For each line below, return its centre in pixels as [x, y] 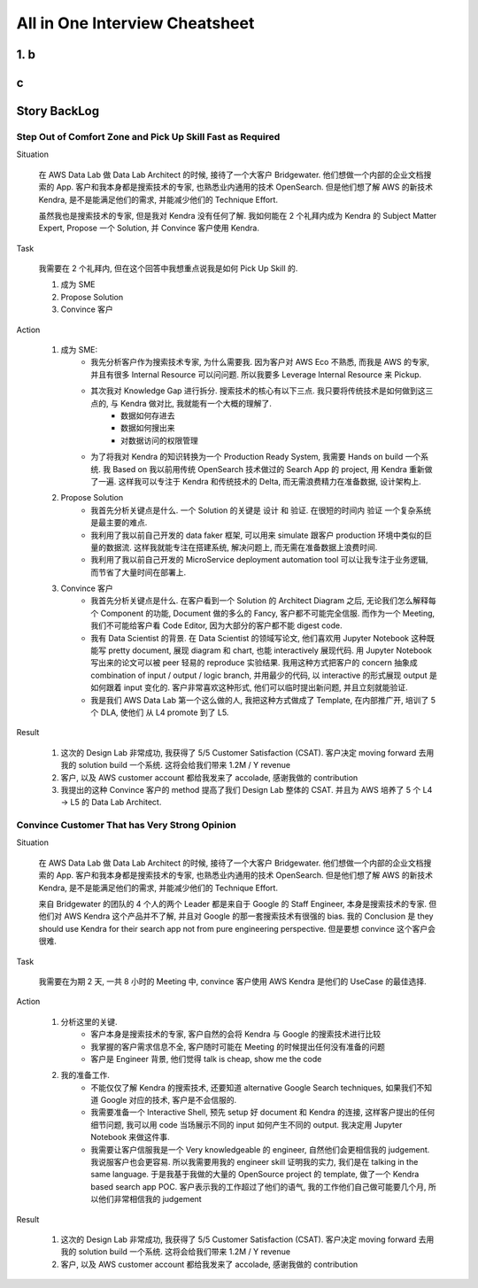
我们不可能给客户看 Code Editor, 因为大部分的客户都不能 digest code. [216, 625]
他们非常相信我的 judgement [150, 1199]
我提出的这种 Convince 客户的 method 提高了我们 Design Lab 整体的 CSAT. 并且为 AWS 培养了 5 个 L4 [247, 789]
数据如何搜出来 [148, 428]
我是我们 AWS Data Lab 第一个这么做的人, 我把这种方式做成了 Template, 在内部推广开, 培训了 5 [263, 700]
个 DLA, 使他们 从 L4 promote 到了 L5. [160, 712]
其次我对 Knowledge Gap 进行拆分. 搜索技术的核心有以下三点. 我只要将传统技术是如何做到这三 [262, 391]
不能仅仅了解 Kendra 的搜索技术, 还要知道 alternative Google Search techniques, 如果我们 [254, 1087]
